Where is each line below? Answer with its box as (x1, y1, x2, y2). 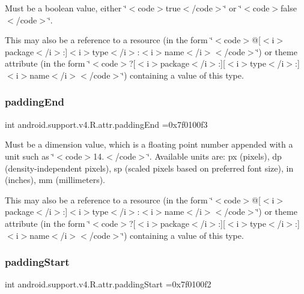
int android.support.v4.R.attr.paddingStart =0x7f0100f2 (5, 278, 211, 290)
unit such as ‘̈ (5, 149, 55, 162)
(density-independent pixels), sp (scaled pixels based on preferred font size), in (5, 161, 294, 174)
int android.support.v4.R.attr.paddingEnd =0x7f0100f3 (5, 118, 208, 130)
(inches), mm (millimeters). (5, 173, 106, 186)
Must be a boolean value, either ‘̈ (5, 2, 127, 14)
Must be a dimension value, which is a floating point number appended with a (5, 138, 293, 151)
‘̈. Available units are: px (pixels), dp (147, 149, 282, 162)
